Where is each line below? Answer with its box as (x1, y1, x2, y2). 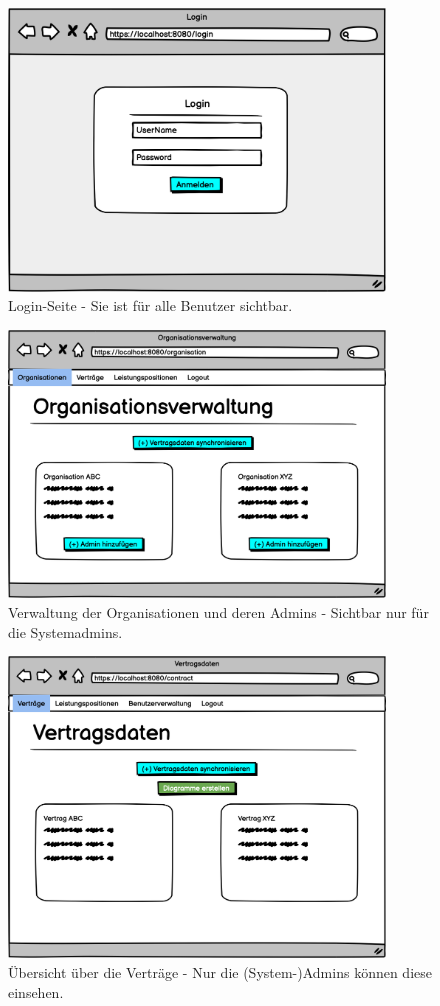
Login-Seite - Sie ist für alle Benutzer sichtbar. (8, 295, 293, 316)
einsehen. (8, 981, 64, 1002)
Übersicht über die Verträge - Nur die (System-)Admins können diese (8, 961, 432, 982)
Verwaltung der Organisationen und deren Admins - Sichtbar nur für (8, 601, 429, 622)
